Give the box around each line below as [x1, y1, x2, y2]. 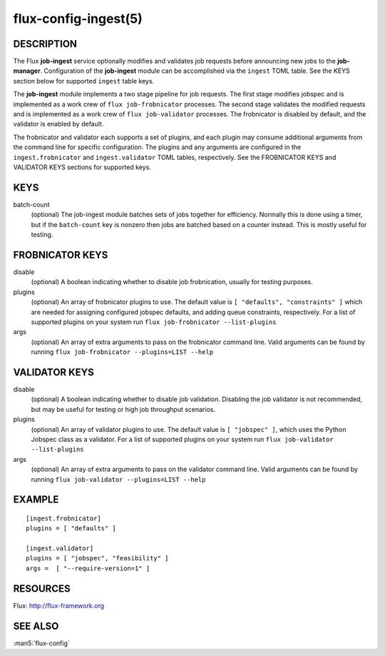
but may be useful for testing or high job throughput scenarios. [31, 405, 215, 413]
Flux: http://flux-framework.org [13, 601, 105, 610]
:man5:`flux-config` [13, 639, 71, 647]
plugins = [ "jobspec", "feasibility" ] [26, 554, 169, 562]
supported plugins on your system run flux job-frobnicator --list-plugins [31, 318, 277, 326]
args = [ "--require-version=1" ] [26, 564, 150, 572]
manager [13, 66, 41, 75]
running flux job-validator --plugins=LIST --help [31, 475, 206, 483]
